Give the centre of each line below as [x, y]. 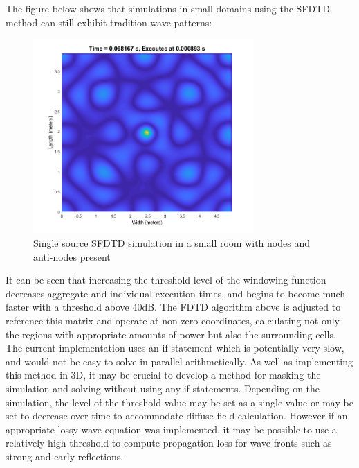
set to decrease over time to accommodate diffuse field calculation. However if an [177, 416]
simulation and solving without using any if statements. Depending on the [163, 388]
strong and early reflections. [65, 456]
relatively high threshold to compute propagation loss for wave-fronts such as [169, 443]
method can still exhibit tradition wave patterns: [109, 22]
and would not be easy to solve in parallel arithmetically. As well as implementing [179, 361]
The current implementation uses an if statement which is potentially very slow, [175, 348]
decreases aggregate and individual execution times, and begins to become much [176, 293]
